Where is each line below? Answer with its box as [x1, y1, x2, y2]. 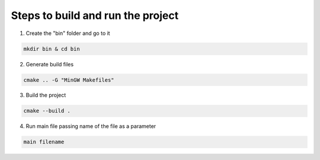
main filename [23, 139, 65, 145]
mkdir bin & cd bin [23, 45, 80, 52]
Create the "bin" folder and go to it [25, 30, 110, 37]
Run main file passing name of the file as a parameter [25, 123, 156, 130]
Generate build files [25, 60, 74, 68]
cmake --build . [23, 107, 71, 114]
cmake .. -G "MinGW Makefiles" [23, 76, 115, 83]
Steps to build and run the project [11, 9, 179, 22]
